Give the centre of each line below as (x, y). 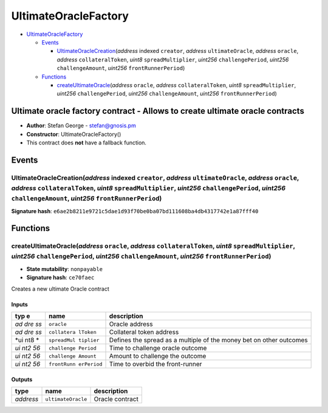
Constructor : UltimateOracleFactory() (74, 134)
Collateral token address (144, 332)
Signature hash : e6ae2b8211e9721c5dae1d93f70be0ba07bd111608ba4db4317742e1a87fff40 (135, 211)
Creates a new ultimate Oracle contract (60, 289)
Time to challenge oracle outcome (158, 348)
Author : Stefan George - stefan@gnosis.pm (81, 125)
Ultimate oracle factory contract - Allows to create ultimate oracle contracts (158, 111)
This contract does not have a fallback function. (87, 143)
